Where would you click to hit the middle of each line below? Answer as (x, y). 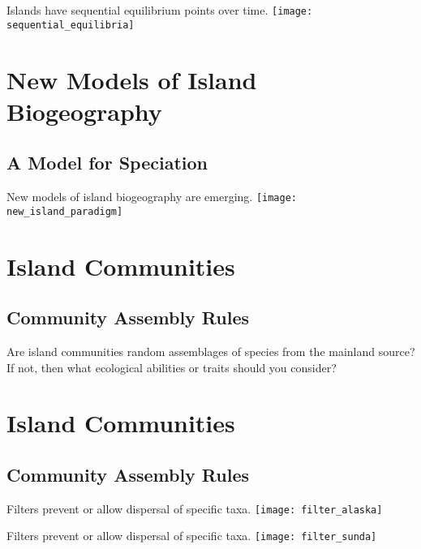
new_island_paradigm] (65, 211)
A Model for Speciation (107, 163)
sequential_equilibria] (71, 25)
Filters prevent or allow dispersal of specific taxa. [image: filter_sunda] (192, 536)
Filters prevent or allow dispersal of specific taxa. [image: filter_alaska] (195, 508)
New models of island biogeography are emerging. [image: (152, 197)
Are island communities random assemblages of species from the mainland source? (211, 351)
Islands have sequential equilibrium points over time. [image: (160, 10)
